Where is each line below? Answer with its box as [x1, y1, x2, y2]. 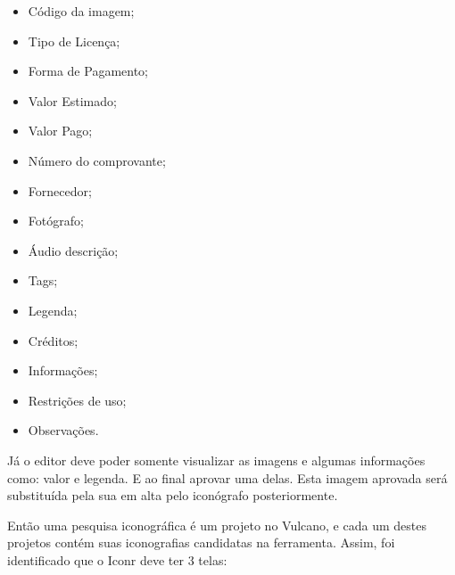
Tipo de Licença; [28, 31, 120, 50]
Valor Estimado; [28, 91, 117, 110]
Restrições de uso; [28, 390, 127, 409]
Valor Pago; [28, 121, 93, 140]
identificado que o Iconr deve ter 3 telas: [7, 550, 227, 569]
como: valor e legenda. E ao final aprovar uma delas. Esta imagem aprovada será [7, 468, 448, 487]
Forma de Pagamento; [28, 62, 149, 80]
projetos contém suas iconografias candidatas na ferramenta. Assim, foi [7, 533, 395, 552]
